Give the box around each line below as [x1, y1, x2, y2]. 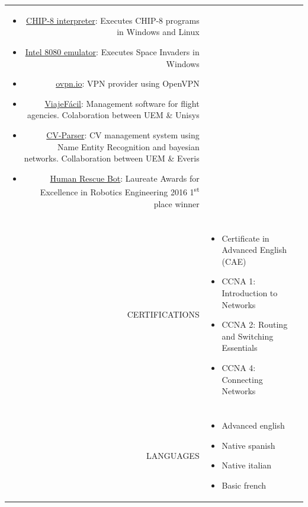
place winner [153, 197, 200, 210]
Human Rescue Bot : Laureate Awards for [50, 172, 200, 184]
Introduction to [222, 287, 278, 299]
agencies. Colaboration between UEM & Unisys [27, 109, 200, 121]
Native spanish [222, 439, 275, 451]
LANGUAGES [146, 449, 200, 461]
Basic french [222, 479, 267, 492]
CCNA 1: [222, 275, 256, 287]
